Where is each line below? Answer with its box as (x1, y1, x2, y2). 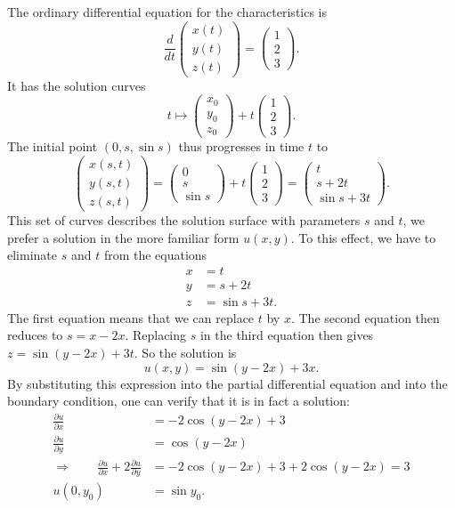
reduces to (7, 326, 63, 344)
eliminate (7, 246, 57, 264)
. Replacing (125, 326, 187, 344)
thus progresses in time (178, 137, 305, 156)
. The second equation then (290, 308, 440, 327)
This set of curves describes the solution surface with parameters (7, 210, 361, 229)
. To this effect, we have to (290, 228, 436, 246)
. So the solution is (134, 343, 237, 362)
